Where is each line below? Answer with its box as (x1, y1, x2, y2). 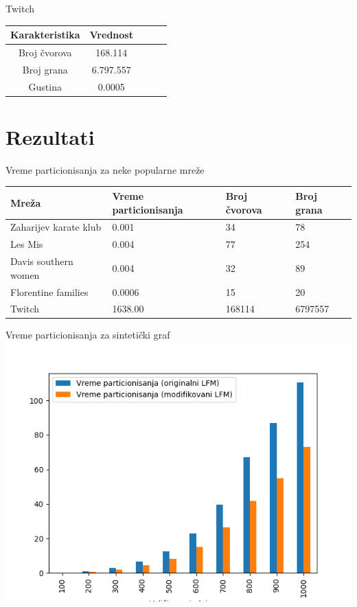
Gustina (28, 79, 62, 93)
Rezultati (5, 122, 95, 150)
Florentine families (10, 284, 89, 299)
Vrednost (89, 27, 133, 42)
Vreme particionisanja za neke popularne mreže (5, 162, 205, 176)
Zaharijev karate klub (10, 220, 102, 234)
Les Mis (10, 237, 43, 251)
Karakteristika (10, 27, 80, 42)
